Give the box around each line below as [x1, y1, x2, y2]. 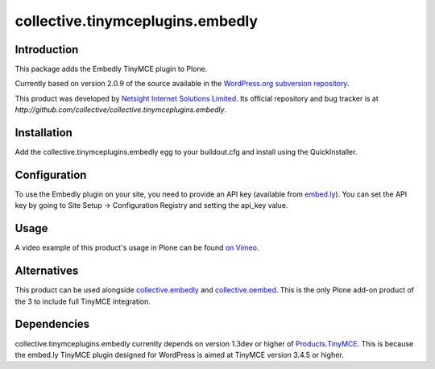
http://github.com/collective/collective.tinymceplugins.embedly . [14, 105, 227, 114]
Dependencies [14, 317, 90, 331]
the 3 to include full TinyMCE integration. [14, 296, 151, 306]
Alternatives [14, 264, 79, 278]
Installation [14, 126, 72, 140]
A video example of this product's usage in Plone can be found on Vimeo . [14, 243, 259, 253]
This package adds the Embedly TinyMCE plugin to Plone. [14, 64, 208, 74]
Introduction [14, 43, 79, 56]
